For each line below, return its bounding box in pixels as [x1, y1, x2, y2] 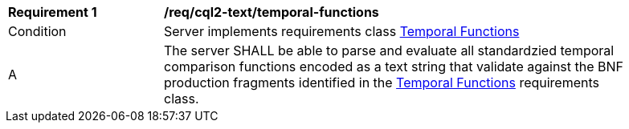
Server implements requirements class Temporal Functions [164, 23, 520, 39]
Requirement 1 [8, 4, 97, 20]
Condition [8, 23, 67, 39]
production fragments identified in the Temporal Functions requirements [164, 75, 599, 91]
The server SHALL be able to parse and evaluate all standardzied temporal [164, 42, 615, 58]
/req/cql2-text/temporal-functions [164, 4, 379, 20]
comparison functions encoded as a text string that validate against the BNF [164, 58, 624, 75]
